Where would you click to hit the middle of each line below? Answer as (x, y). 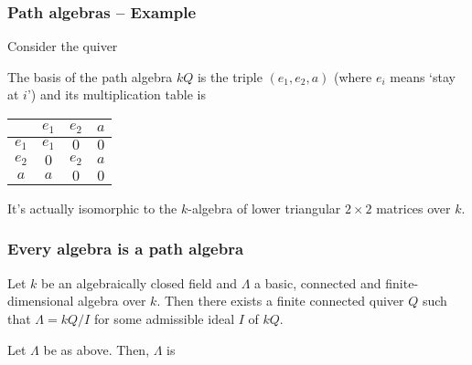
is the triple (230, 76)
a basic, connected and (318, 282)
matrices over (413, 208)
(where (353, 76)
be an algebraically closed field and (139, 282)
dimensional (41, 301)
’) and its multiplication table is (116, 94)
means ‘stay (423, 76)
